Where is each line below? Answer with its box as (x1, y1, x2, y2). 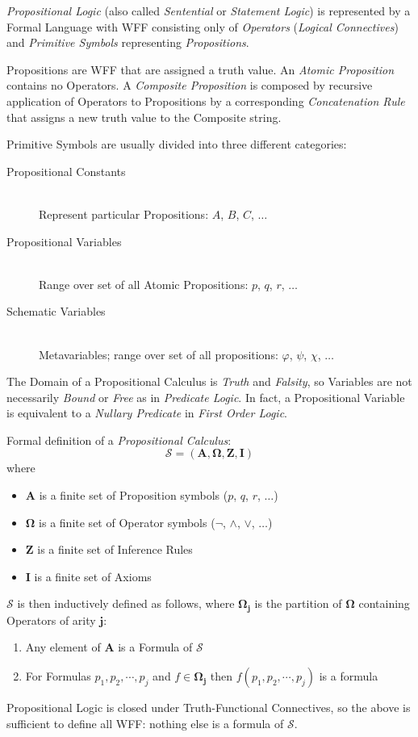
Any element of (25, 639, 101, 655)
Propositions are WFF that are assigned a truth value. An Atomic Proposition (6, 61, 395, 77)
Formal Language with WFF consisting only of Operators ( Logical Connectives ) (6, 18, 399, 35)
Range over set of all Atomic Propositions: (39, 275, 249, 292)
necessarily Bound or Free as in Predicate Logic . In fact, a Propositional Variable (6, 388, 405, 405)
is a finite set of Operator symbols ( (39, 513, 215, 530)
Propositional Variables (6, 232, 122, 249)
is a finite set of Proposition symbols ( (39, 487, 228, 504)
